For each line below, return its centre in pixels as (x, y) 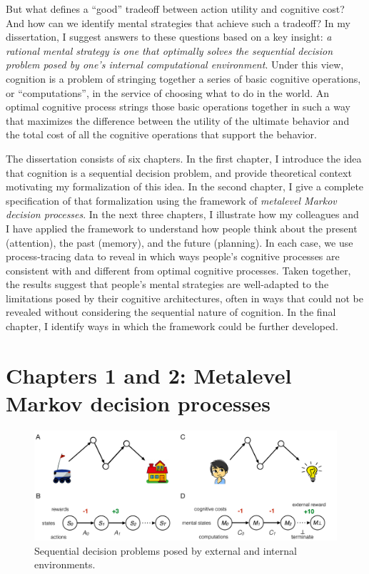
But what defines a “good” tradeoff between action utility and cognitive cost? (175, 9)
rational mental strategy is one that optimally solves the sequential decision (170, 50)
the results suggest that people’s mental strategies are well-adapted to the (167, 284)
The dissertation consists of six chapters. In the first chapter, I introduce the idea (184, 158)
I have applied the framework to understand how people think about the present (182, 228)
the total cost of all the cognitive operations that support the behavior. (161, 134)
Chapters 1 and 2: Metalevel (149, 375)
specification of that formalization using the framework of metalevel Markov (171, 200)
